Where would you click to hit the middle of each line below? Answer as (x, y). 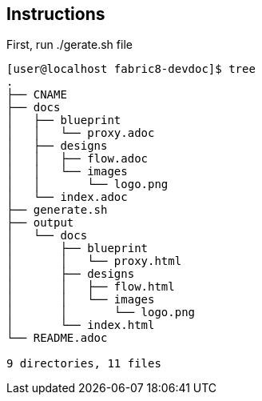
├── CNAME (37, 95)
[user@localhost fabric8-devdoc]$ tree (131, 69)
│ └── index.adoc (67, 197)
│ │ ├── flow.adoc (77, 159)
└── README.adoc (57, 338)
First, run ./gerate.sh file (69, 45)
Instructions (56, 14)
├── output (40, 223)
